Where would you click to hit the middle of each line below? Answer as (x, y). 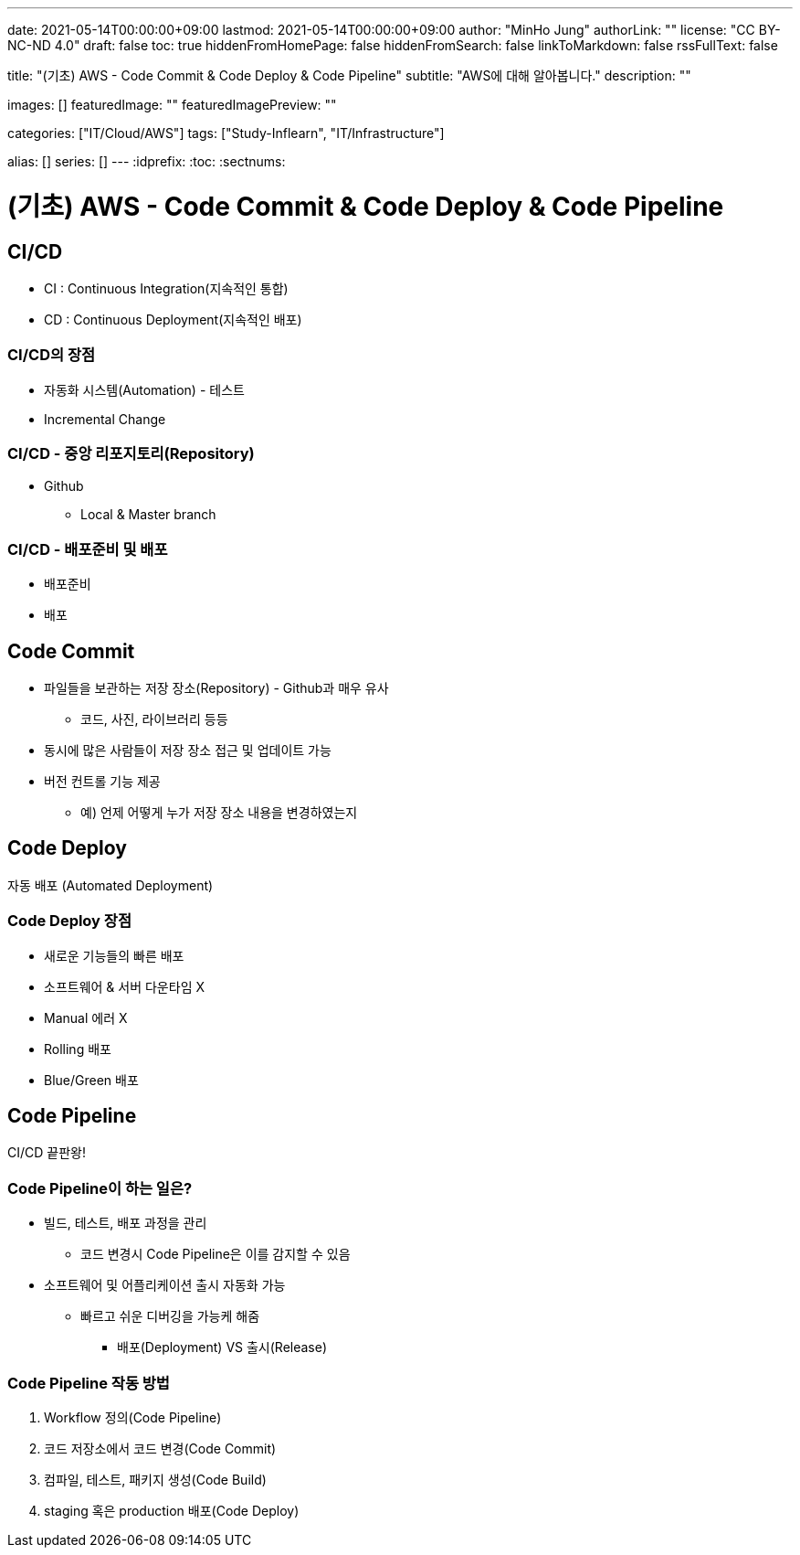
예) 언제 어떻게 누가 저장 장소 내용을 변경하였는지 (219, 813)
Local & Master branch (148, 515)
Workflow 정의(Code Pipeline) (133, 1417)
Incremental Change (105, 419)
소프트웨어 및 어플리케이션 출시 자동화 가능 (165, 1285)
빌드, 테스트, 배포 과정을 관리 (126, 1223)
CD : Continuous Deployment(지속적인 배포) (173, 319)
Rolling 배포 (78, 1049)
